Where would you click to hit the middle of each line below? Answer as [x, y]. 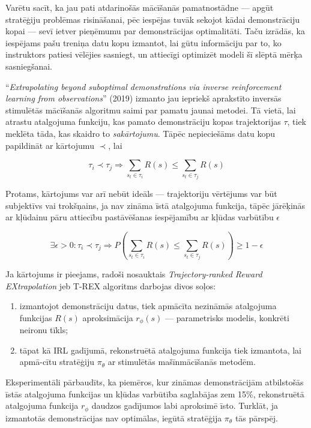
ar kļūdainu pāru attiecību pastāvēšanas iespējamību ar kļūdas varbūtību [140, 217]
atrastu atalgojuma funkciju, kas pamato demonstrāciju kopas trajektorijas [143, 122]
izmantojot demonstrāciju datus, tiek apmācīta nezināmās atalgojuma [148, 306]
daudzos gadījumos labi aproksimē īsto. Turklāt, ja [185, 405]
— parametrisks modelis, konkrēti [227, 317]
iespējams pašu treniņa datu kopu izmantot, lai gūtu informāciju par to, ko [143, 42]
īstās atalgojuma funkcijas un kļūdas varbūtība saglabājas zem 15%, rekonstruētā [155, 393]
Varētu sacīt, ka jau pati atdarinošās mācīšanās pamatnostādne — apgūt [140, 7]
